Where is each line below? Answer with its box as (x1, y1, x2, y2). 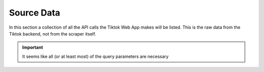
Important (22, 44, 44, 51)
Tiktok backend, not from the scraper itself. (9, 31, 96, 36)
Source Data (9, 7, 61, 18)
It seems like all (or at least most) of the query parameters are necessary (22, 54, 169, 59)
